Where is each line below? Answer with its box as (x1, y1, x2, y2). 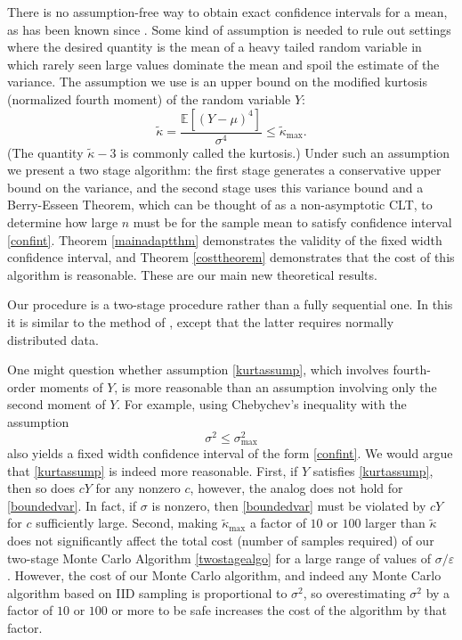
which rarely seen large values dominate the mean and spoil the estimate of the (7, 54, 440, 73)
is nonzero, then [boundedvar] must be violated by (151, 496, 426, 514)
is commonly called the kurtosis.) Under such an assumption (120, 143, 450, 161)
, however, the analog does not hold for (190, 479, 403, 497)
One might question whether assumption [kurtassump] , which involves (7, 360, 389, 379)
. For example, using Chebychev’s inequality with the (117, 395, 407, 414)
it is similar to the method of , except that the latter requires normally (7, 312, 394, 331)
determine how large (7, 212, 118, 231)
